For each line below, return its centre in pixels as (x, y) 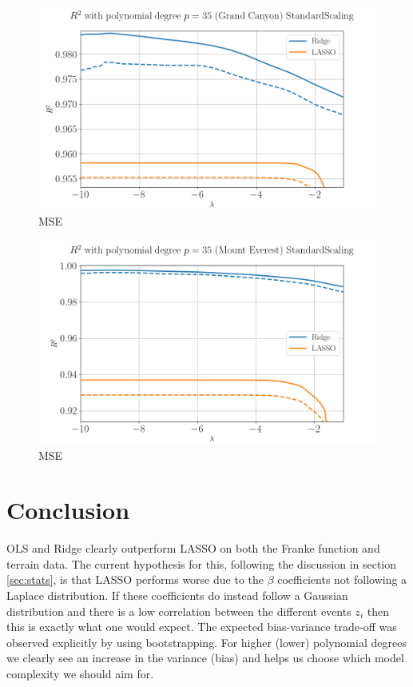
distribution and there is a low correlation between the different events (179, 611)
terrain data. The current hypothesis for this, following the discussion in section (202, 563)
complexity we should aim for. (80, 674)
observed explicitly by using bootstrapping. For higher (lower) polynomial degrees (206, 642)
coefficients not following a (342, 579)
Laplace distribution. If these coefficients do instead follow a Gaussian (177, 595)
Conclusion (68, 510)
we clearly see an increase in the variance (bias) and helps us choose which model (205, 658)
